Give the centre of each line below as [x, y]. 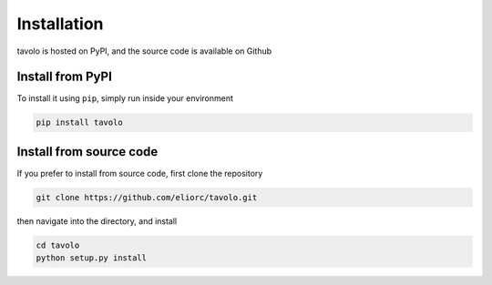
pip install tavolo [79, 122]
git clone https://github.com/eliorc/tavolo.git [147, 197]
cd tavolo [58, 245]
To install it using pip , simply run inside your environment [125, 98]
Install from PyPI [65, 77]
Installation [60, 24]
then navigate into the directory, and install [97, 221]
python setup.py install [92, 258]
